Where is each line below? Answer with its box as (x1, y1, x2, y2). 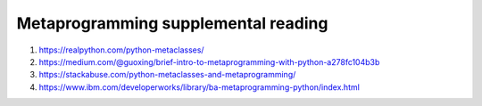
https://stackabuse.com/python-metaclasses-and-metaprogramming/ (38, 69, 296, 80)
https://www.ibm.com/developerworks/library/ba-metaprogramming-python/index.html (38, 81, 361, 93)
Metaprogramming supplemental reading (16, 13, 328, 33)
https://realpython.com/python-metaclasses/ (38, 45, 204, 55)
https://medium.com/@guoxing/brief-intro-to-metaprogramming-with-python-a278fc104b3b (38, 56, 380, 67)
